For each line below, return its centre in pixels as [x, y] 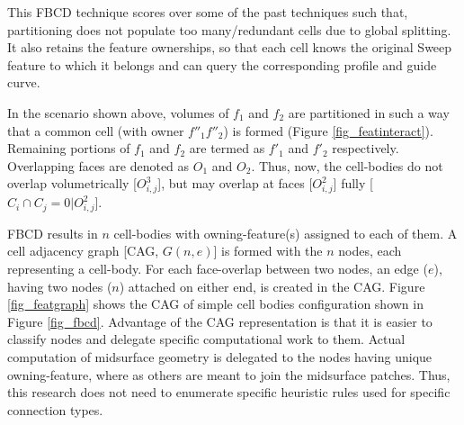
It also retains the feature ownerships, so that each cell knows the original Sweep [230, 47]
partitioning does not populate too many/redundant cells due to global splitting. [229, 29]
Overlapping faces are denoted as [98, 165]
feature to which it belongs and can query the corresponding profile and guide [222, 64]
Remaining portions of [69, 148]
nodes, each [370, 251]
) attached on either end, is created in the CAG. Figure [272, 286]
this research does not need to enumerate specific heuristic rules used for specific [229, 392]
